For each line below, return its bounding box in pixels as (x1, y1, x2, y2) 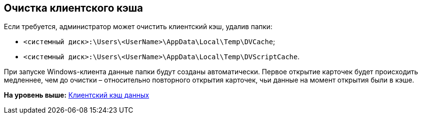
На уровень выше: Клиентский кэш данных (4, 91, 149, 100)
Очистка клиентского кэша (4, 2, 143, 14)
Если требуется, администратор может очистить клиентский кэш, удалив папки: (4, 22, 272, 31)
